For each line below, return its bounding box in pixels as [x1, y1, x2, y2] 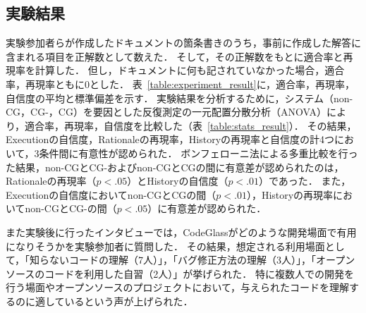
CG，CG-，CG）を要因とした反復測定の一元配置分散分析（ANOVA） [6, 104, 327, 119]
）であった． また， [259, 173, 351, 188]
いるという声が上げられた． [64, 293, 193, 308]
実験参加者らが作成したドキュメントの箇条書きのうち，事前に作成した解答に [6, 35, 361, 50]
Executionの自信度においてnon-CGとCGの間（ [6, 187, 216, 202]
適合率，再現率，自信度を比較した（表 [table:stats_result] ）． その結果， [25, 118, 357, 133]
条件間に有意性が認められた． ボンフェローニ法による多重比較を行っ [39, 145, 358, 160]
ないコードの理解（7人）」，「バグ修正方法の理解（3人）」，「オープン [49, 252, 355, 267]
